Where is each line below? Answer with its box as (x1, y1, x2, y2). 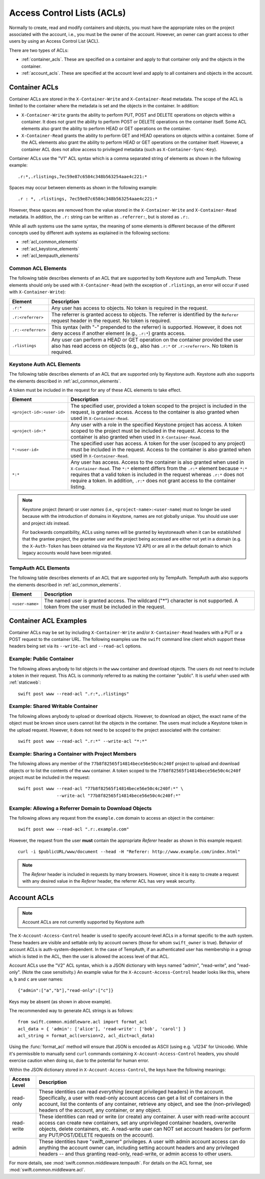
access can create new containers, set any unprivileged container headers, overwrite (39, 1119, 237, 1126)
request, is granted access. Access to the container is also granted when (70, 409, 239, 415)
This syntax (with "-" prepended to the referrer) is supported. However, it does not (51, 323, 242, 330)
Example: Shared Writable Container (9, 703, 98, 710)
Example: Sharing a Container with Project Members (9, 750, 137, 757)
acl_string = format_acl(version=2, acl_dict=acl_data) (18, 1033, 155, 1039)
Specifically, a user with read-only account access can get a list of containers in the (39, 1094, 233, 1101)
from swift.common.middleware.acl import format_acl (18, 1019, 147, 1025)
